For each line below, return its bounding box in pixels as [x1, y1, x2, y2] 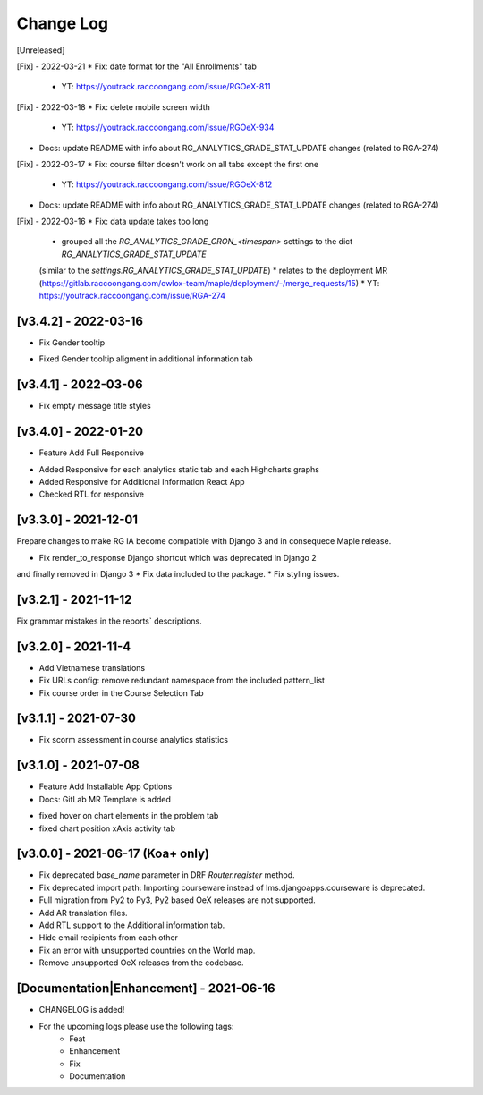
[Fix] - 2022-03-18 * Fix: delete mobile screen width [16, 101, 210, 112]
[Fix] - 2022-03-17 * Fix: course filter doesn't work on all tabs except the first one [16, 158, 319, 169]
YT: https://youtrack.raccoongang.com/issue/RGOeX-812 [61, 179, 273, 190]
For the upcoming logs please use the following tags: [38, 1021, 234, 1031]
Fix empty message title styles [38, 401, 151, 412]
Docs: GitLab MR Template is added [38, 794, 172, 804]
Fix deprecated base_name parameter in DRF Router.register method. [38, 870, 295, 880]
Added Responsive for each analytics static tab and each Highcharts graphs [38, 463, 319, 474]
